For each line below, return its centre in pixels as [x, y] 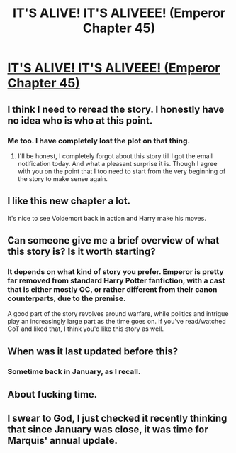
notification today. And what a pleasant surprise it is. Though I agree [117, 163]
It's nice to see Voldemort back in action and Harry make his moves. [107, 218]
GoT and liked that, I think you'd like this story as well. [86, 329]
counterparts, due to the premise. [67, 298]
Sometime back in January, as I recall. [74, 371]
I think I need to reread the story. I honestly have [116, 109]
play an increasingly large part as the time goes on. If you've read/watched [117, 322]
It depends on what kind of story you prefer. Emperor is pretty [116, 272]
